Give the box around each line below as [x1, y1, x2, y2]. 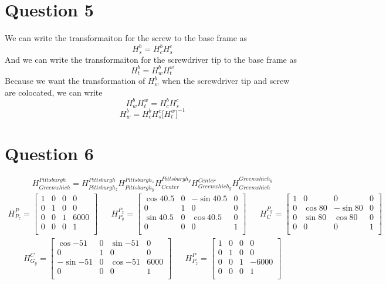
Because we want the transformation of [5, 75, 145, 87]
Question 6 [5, 141, 94, 165]
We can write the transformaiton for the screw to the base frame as [5, 32, 248, 44]
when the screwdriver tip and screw [161, 75, 290, 87]
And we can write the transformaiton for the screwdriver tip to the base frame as [5, 53, 297, 65]
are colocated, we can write [5, 86, 103, 98]
